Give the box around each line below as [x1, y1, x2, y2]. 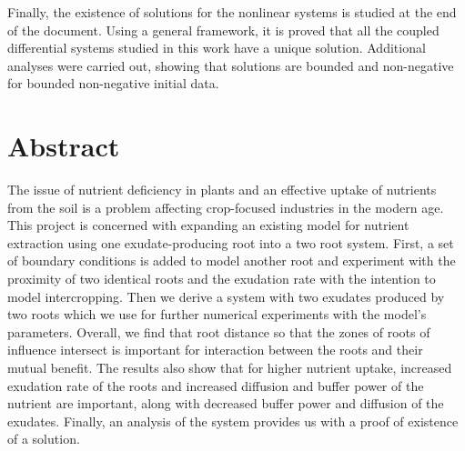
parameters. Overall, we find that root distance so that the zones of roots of [7, 322, 430, 341]
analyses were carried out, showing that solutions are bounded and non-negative [7, 55, 454, 75]
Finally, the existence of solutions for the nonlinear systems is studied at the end [7, 3, 457, 21]
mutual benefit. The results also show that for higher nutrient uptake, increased [7, 358, 452, 377]
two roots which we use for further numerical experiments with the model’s [7, 305, 427, 324]
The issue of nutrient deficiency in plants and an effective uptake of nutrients [7, 180, 437, 199]
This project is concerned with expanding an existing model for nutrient [7, 215, 409, 235]
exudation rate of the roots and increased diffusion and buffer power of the [7, 376, 424, 395]
